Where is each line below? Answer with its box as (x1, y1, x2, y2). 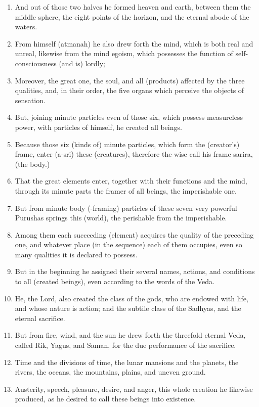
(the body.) (15, 158, 50, 169)
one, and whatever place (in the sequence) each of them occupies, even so (15, 239, 242, 250)
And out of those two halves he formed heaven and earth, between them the (15, 2, 251, 12)
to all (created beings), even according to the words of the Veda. (15, 276, 214, 287)
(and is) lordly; (59, 58, 105, 68)
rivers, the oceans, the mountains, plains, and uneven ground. (15, 367, 206, 377)
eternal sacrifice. (15, 312, 65, 323)
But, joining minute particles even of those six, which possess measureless (15, 112, 243, 122)
